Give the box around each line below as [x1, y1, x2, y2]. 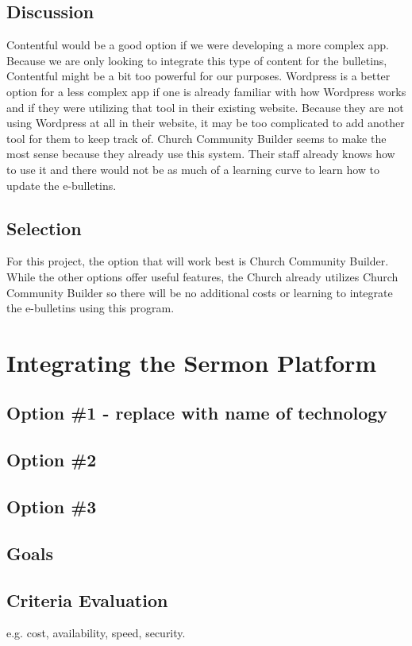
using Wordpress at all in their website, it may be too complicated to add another [6, 114, 405, 131]
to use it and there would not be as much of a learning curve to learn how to [6, 161, 380, 177]
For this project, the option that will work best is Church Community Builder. [6, 253, 389, 269]
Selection [6, 215, 82, 240]
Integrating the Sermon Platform [6, 346, 377, 378]
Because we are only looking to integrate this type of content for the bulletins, [6, 52, 387, 68]
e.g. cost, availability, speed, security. [6, 625, 186, 641]
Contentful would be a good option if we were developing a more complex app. [6, 37, 389, 53]
